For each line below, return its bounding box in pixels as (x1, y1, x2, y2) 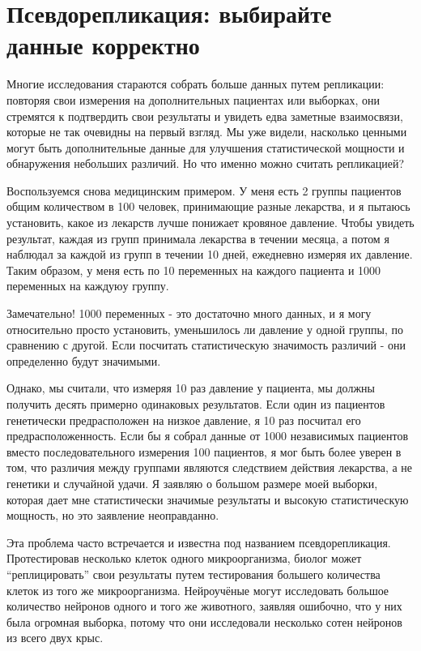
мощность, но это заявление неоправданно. (6, 507, 219, 524)
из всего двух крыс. (6, 629, 104, 646)
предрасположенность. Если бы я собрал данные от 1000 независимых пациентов (6, 427, 409, 444)
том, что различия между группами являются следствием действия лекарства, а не (6, 459, 413, 476)
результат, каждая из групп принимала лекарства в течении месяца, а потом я (6, 229, 389, 246)
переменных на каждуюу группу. (6, 277, 169, 294)
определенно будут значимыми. (6, 352, 161, 369)
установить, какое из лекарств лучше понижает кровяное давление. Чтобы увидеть (6, 214, 415, 231)
